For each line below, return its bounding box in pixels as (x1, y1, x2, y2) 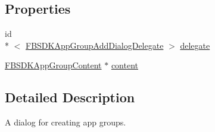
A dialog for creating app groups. (5, 116, 126, 128)
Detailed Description (5, 88, 135, 106)
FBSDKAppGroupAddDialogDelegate (26, 39, 164, 51)
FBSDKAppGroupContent (5, 59, 102, 71)
